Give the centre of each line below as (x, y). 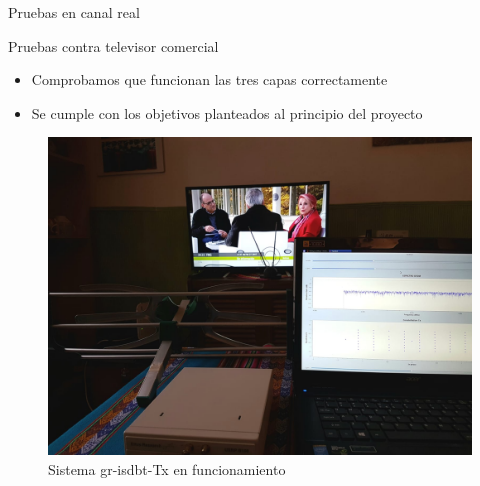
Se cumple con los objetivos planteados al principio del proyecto (227, 112)
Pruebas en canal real (74, 12)
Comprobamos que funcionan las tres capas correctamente (209, 79)
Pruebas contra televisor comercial (113, 45)
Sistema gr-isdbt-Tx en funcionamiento (167, 468)
